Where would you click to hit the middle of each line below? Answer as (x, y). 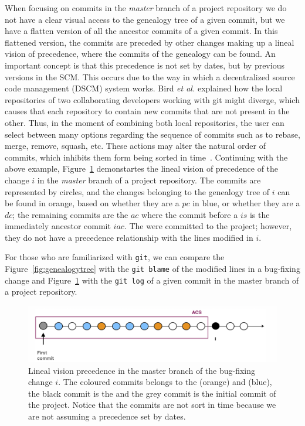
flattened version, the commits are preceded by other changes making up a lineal (150, 42)
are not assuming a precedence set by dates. (107, 416)
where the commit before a (190, 214)
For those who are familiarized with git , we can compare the (115, 257)
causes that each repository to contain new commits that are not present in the (147, 111)
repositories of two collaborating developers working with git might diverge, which (152, 99)
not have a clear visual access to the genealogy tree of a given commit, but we (145, 19)
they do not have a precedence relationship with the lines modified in (129, 237)
